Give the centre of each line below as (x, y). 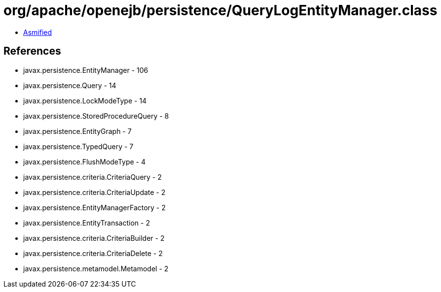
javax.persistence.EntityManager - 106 (86, 70)
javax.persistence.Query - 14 (70, 85)
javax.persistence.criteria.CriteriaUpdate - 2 (94, 192)
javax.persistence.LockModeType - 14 (85, 100)
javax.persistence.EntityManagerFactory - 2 (94, 207)
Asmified (38, 32)
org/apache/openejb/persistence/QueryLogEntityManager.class (220, 10)
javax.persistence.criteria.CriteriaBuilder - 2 (94, 238)
